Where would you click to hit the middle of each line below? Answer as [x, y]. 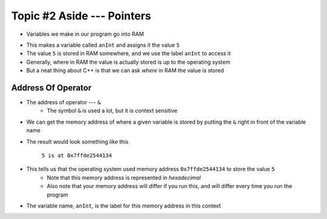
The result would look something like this [78, 141]
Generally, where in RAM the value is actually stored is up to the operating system [128, 62]
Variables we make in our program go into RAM [85, 34]
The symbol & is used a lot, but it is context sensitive [112, 111]
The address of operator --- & [64, 103]
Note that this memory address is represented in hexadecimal [124, 177]
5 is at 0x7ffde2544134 [77, 155]
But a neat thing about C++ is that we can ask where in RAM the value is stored [125, 70]
